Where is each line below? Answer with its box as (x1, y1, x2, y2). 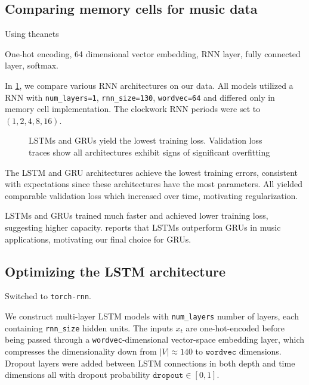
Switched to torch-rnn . (5, 290, 91, 302)
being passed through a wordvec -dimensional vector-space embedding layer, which (5, 333, 305, 346)
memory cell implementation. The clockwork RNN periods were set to (5, 103, 261, 115)
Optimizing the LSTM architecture (5, 262, 225, 280)
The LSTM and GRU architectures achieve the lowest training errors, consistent (5, 166, 298, 178)
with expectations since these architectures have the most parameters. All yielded (5, 178, 303, 190)
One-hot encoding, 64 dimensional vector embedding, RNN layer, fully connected (5, 47, 301, 60)
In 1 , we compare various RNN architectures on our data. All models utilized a (5, 79, 293, 91)
